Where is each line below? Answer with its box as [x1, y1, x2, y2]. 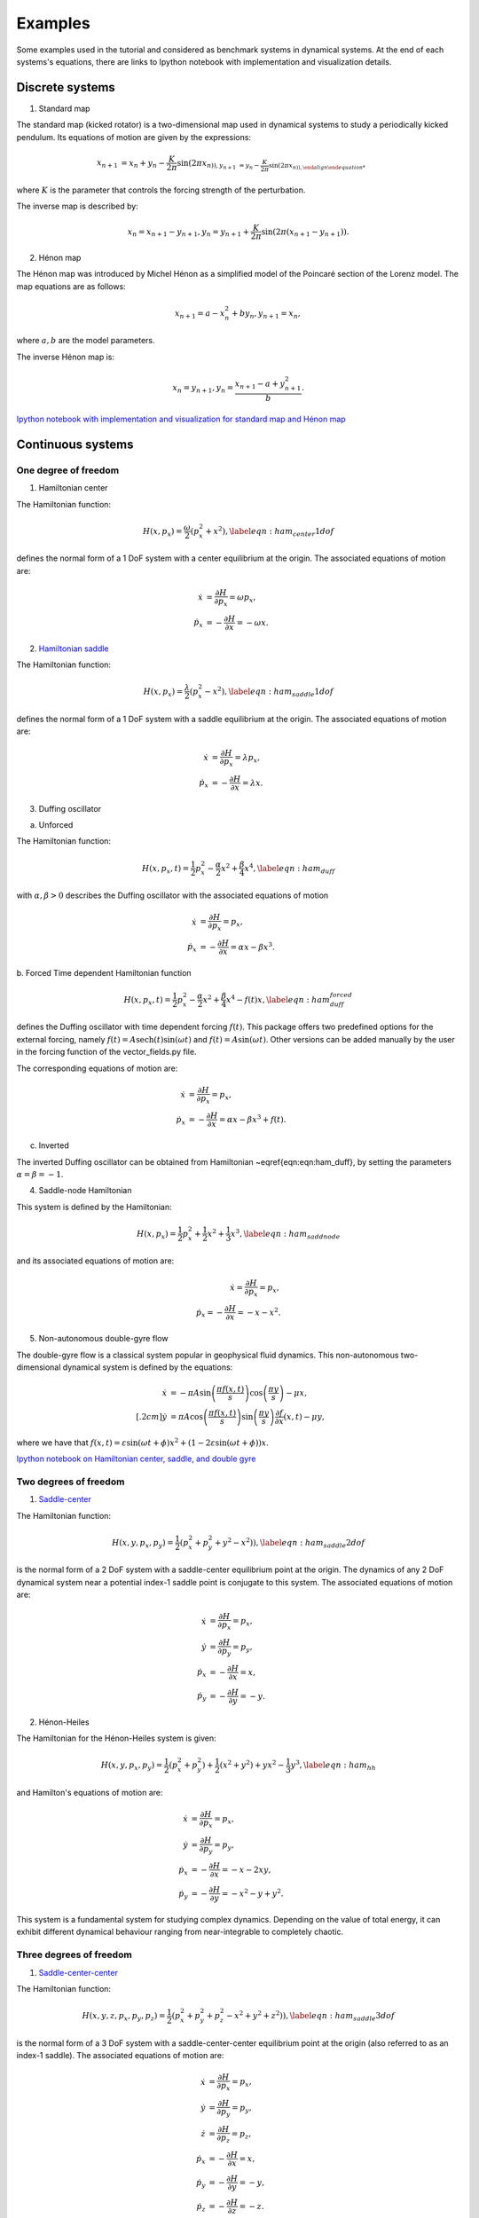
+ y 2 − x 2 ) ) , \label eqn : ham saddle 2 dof [214, 1536, 365, 1550]
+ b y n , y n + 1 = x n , [231, 308, 301, 320]
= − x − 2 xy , [221, 1864, 271, 1875]
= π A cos [169, 1412, 204, 1421]
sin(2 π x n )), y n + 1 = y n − [177, 158, 260, 171]
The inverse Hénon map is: [16, 351, 115, 362]
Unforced [38, 820, 74, 830]
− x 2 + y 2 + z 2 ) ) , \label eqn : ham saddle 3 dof [226, 2010, 395, 2023]
